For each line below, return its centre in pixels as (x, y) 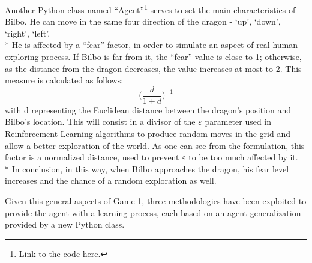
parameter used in (238, 122)
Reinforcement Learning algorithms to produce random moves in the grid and (148, 134)
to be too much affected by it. (243, 157)
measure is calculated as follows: (64, 80)
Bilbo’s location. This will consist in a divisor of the (100, 122)
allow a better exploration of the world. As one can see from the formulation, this (155, 145)
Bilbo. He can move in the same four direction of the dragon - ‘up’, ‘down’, (143, 21)
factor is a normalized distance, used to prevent (92, 157)
